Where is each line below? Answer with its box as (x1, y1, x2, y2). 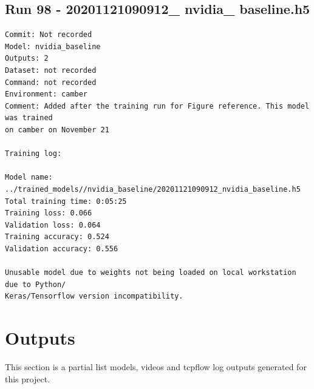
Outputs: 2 (5, 54, 49, 63)
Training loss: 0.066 (5, 209, 92, 218)
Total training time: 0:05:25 (5, 197, 127, 206)
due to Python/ (5, 280, 66, 289)
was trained (5, 113, 53, 123)
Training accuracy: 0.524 (5, 232, 109, 242)
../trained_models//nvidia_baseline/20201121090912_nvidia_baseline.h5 (5, 184, 301, 194)
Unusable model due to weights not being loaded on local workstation (5, 268, 296, 277)
